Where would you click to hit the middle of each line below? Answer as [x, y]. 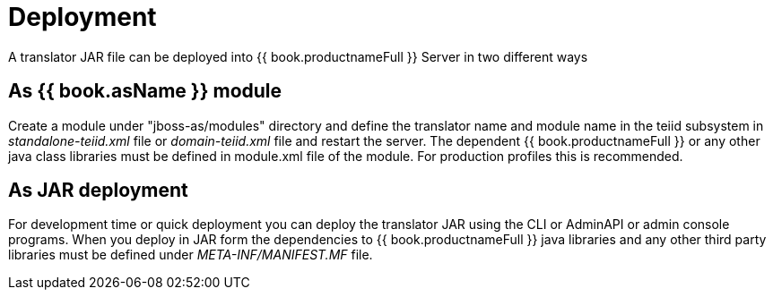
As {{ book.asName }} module [145, 91]
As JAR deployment [98, 191]
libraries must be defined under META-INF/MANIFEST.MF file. [191, 255]
